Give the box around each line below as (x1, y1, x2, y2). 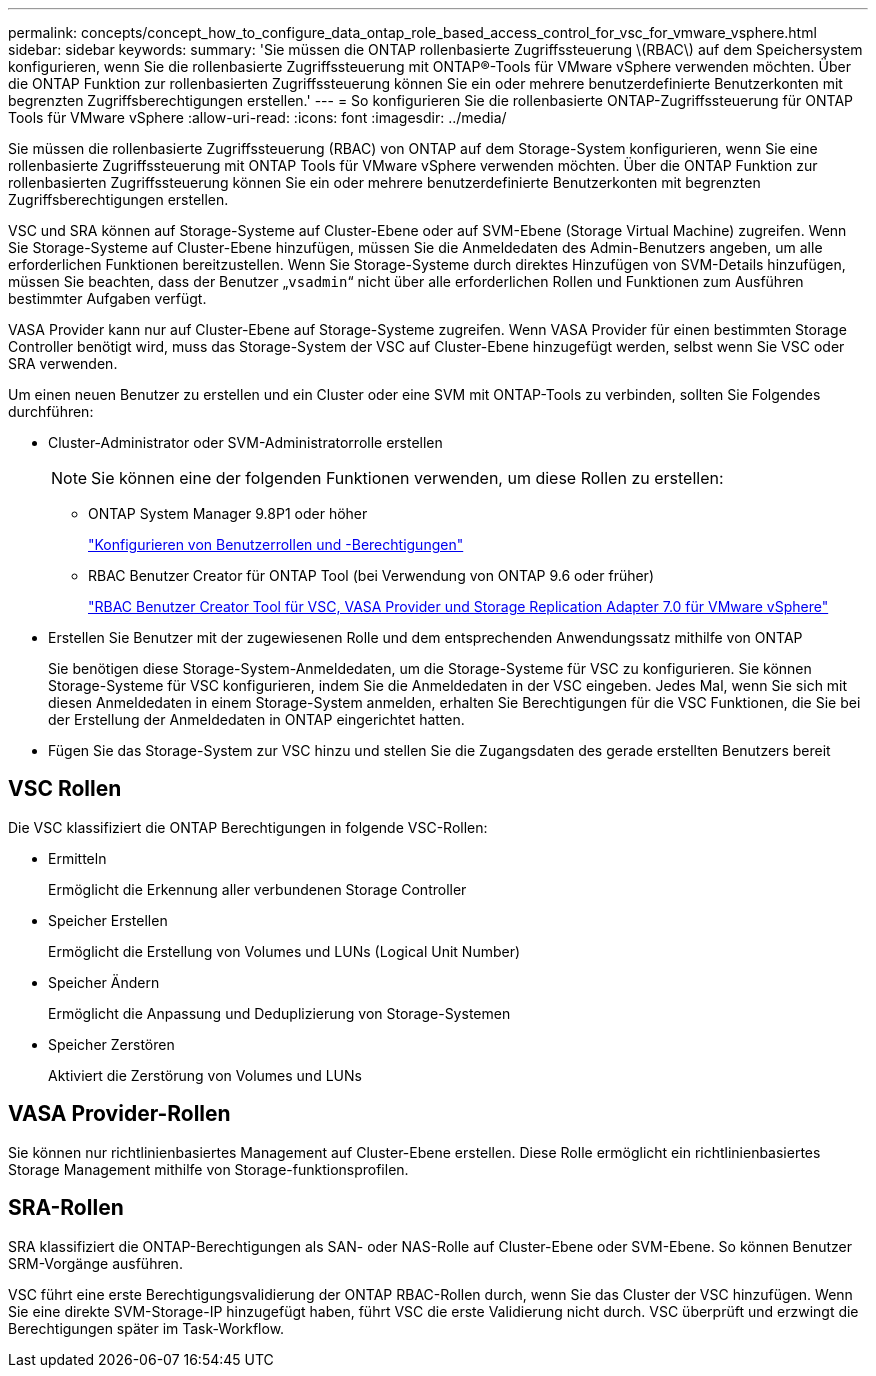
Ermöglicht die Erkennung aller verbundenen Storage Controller (48, 880, 467, 898)
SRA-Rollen (8, 1195, 124, 1221)
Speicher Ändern (48, 973, 160, 991)
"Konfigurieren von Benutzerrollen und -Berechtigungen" (88, 536, 464, 553)
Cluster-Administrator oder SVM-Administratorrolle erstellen (48, 434, 443, 451)
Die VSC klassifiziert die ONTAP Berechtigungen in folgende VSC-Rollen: (8, 818, 488, 836)
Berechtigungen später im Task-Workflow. (8, 1319, 285, 1337)
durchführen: (8, 403, 94, 420)
